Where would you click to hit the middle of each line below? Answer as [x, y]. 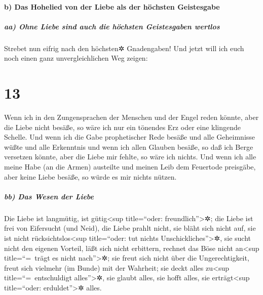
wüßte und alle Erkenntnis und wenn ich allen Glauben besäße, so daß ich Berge [129, 146]
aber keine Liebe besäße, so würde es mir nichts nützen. [90, 176]
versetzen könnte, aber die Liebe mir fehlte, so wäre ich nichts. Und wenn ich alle [130, 157]
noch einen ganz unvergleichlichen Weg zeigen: [76, 58]
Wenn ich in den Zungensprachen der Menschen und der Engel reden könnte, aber [131, 117]
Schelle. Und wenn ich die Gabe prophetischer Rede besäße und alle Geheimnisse [130, 137]
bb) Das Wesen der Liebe [49, 196]
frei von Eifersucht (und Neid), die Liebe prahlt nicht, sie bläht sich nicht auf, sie [130, 228]
